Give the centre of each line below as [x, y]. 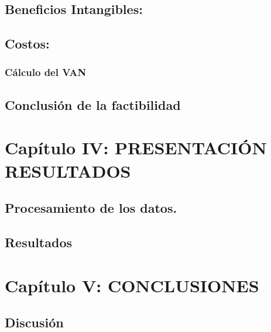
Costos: [27, 44]
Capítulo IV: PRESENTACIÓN [136, 148]
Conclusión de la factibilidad [93, 104]
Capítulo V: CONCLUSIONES [132, 285]
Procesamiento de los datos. [91, 208]
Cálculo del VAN [46, 72]
